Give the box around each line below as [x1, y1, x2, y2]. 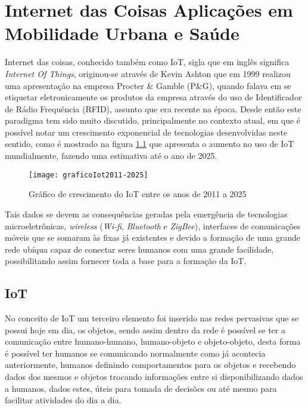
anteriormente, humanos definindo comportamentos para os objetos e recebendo [5, 358, 296, 371]
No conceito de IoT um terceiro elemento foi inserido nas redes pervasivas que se [5, 312, 298, 324]
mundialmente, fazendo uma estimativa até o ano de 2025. [5, 149, 217, 162]
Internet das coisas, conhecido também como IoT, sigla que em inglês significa [5, 56, 290, 68]
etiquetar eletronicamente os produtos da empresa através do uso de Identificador [5, 91, 302, 103]
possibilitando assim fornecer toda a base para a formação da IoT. [5, 254, 247, 267]
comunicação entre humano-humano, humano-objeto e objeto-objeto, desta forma [5, 335, 301, 348]
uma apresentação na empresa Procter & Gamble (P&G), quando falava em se [5, 79, 291, 91]
